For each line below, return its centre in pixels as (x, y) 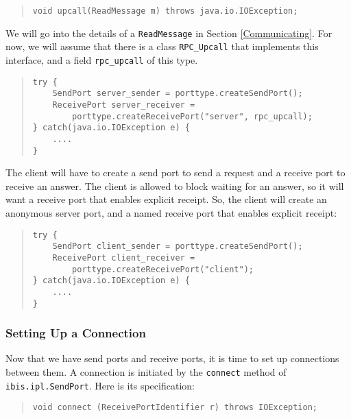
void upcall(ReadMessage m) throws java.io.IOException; (165, 11)
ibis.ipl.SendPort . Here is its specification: (100, 385)
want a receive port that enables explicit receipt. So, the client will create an (166, 199)
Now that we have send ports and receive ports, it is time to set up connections (172, 358)
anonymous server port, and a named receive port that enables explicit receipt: (171, 213)
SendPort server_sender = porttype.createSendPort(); (178, 94)
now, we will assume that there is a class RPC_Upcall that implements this (162, 46)
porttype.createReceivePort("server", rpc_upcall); (192, 116)
